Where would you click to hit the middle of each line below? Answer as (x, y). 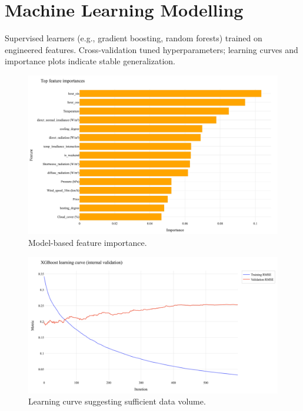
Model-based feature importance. (88, 243)
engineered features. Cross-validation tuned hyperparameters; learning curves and (151, 49)
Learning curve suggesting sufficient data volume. (117, 401)
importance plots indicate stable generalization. (90, 61)
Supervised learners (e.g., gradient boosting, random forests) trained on (134, 38)
